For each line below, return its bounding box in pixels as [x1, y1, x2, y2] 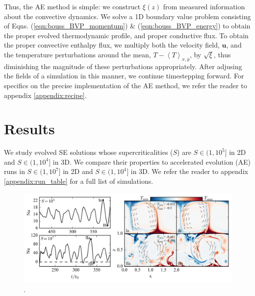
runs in [4, 166, 25, 176]
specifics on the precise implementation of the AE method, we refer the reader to [4, 80, 247, 90]
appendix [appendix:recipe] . [4, 90, 87, 100]
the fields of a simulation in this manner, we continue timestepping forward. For [4, 71, 244, 81]
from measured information [163, 1, 245, 11]
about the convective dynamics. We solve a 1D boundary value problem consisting [4, 11, 251, 21]
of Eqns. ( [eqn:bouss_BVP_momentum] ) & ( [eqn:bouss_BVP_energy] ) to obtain [4, 21, 251, 31]
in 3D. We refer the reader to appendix [130, 166, 248, 176]
